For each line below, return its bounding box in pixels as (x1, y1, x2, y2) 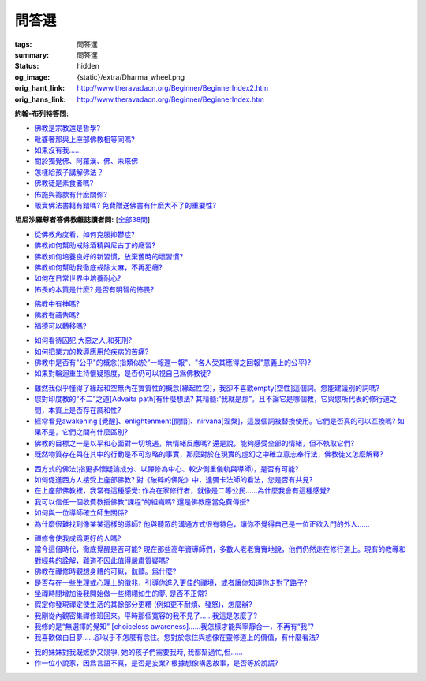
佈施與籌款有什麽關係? (34, 189, 108, 199)
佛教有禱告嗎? (34, 310, 80, 319)
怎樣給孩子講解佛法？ (34, 167, 104, 177)
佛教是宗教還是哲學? (34, 123, 101, 133)
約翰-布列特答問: (14, 109, 69, 118)
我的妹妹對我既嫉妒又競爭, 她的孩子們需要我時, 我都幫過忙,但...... (34, 647, 244, 657)
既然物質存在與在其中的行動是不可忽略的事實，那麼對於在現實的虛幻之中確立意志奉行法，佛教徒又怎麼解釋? (34, 449, 384, 459)
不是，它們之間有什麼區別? (40, 427, 129, 437)
